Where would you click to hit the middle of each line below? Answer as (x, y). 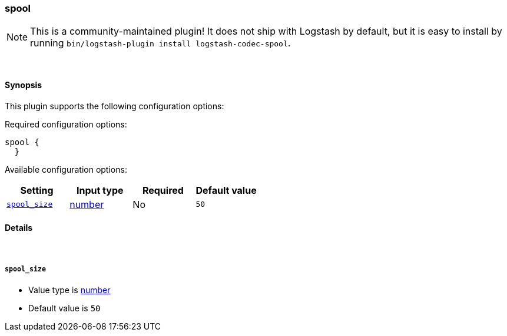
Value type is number (69, 290)
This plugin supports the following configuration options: (115, 106)
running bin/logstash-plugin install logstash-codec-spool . (160, 43)
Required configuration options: (66, 124)
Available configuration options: (66, 169)
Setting (37, 190)
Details (19, 228)
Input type (100, 190)
